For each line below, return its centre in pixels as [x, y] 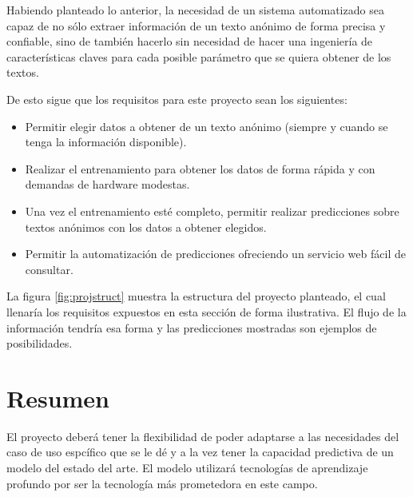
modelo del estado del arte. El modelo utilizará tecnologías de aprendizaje [187, 467]
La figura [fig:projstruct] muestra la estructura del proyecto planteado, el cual [196, 296]
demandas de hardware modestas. [107, 184]
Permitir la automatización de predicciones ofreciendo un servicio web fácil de [215, 254]
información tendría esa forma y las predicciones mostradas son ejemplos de [192, 327]
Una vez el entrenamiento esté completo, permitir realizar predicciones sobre [212, 211]
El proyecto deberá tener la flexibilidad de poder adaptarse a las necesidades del [203, 436]
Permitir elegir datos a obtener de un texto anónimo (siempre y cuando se [206, 126]
